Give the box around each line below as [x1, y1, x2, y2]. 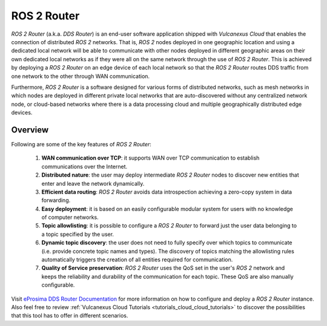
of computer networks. [41, 214, 99, 221]
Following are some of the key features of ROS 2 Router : [11, 140, 151, 148]
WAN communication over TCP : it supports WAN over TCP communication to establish [41, 154, 260, 161]
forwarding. [41, 197, 71, 204]
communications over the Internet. [41, 163, 128, 170]
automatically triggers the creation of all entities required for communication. [41, 256, 233, 263]
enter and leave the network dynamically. [41, 180, 145, 187]
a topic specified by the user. [41, 230, 114, 238]
